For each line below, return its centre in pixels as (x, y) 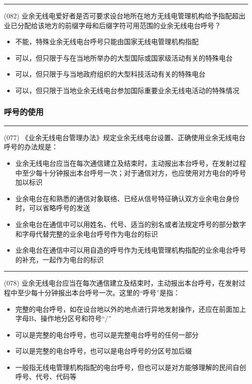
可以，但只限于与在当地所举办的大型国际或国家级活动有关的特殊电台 (124, 57)
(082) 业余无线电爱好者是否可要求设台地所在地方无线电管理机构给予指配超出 (125, 16)
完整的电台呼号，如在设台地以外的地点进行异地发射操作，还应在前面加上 (131, 309)
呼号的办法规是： (31, 147)
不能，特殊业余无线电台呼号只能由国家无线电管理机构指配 (107, 41)
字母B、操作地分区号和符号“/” (63, 318)
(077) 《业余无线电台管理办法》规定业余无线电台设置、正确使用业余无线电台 (125, 137)
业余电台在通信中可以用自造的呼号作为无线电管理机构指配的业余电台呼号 (131, 250)
